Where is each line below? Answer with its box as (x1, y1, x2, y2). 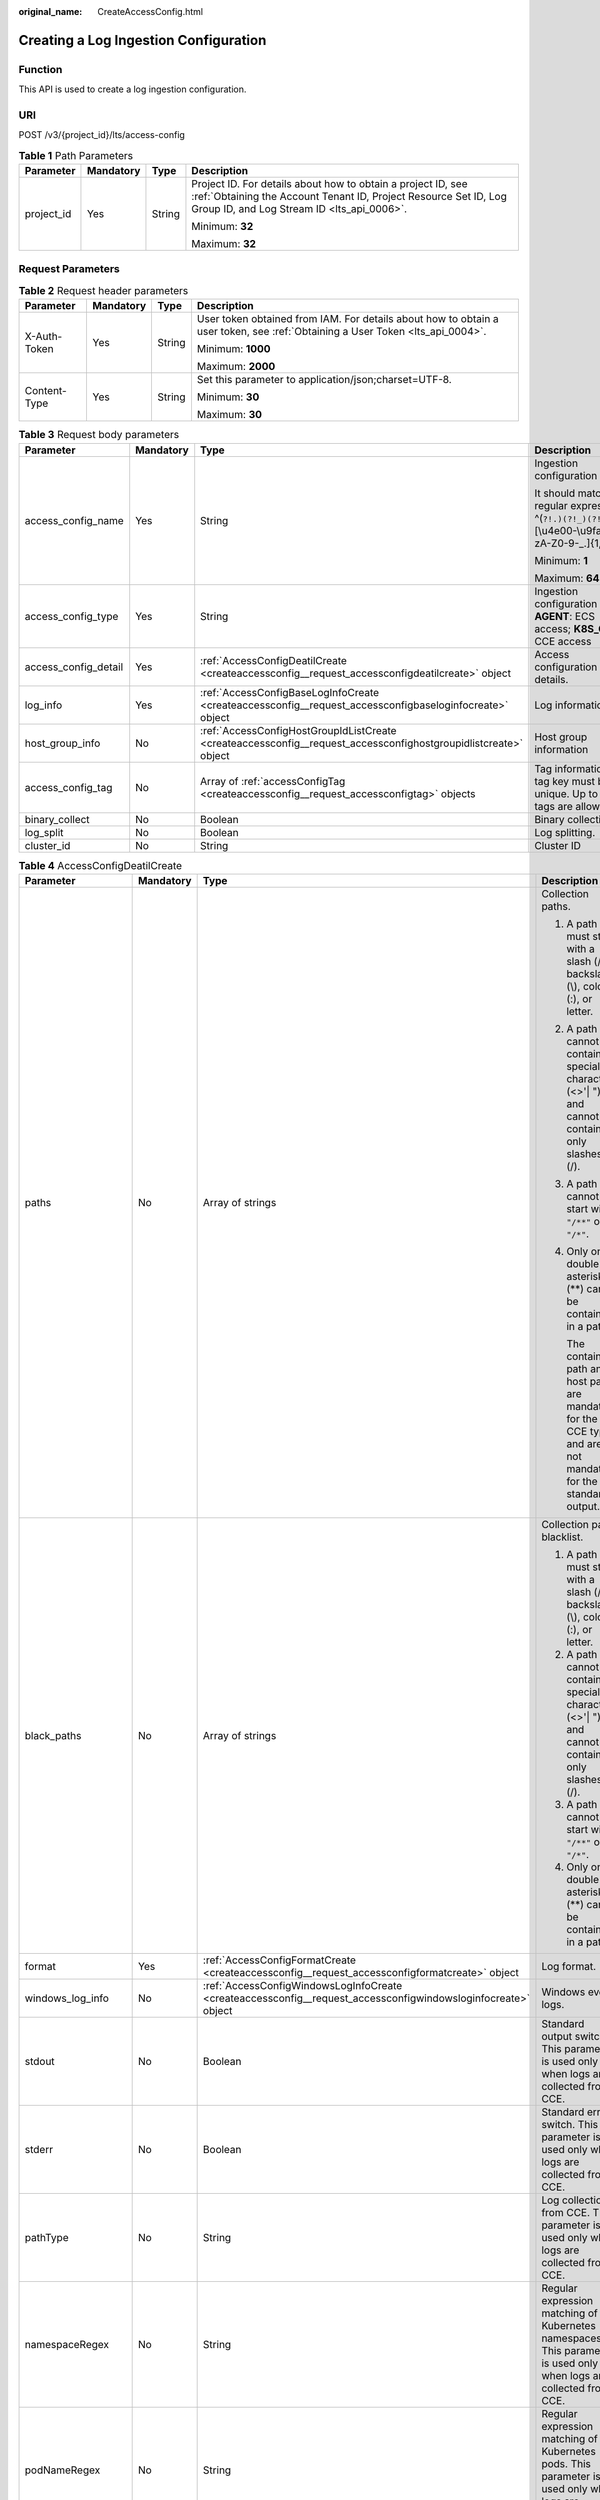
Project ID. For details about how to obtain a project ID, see (191, 177, 468, 191)
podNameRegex (24, 2463, 101, 2477)
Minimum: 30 (196, 390, 260, 404)
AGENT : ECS (534, 609, 595, 623)
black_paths (24, 1728, 82, 1742)
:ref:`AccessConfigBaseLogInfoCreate (200, 685, 380, 699)
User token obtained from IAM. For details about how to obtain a (196, 312, 499, 326)
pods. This (541, 2456, 592, 2470)
